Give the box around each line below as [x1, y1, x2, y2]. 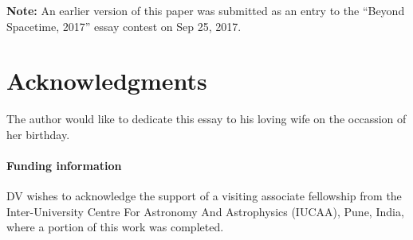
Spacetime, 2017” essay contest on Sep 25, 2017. [6, 17, 242, 34]
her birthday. [6, 126, 70, 142]
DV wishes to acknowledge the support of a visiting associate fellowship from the [6, 188, 402, 204]
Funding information [6, 157, 122, 174]
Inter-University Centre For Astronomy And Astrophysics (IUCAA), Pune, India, [6, 203, 404, 219]
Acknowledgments [6, 64, 207, 97]
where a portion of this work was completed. [6, 219, 224, 235]
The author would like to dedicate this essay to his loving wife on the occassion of [6, 110, 407, 127]
